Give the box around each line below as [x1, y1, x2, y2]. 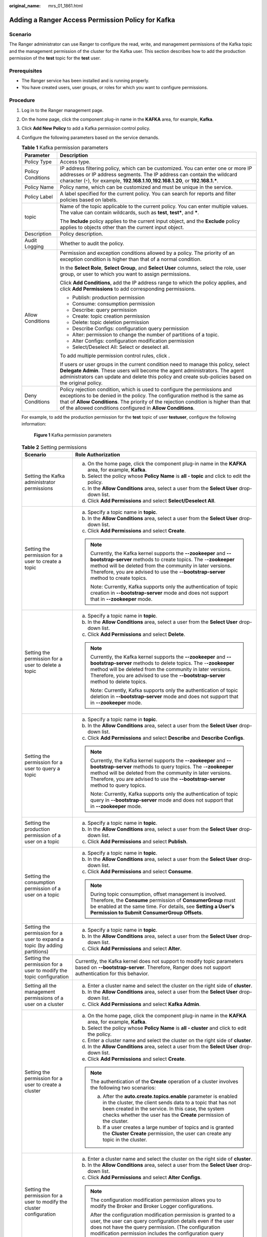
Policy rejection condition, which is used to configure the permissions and [60, 386, 232, 393]
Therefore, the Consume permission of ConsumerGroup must [90, 897, 236, 904]
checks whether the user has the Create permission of [102, 1111, 230, 1118]
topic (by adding [24, 942, 63, 949]
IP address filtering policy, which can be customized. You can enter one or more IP [60, 165, 252, 172]
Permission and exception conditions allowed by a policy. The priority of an [60, 249, 235, 256]
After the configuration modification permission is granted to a [90, 1211, 235, 1218]
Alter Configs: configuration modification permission [72, 337, 195, 344]
